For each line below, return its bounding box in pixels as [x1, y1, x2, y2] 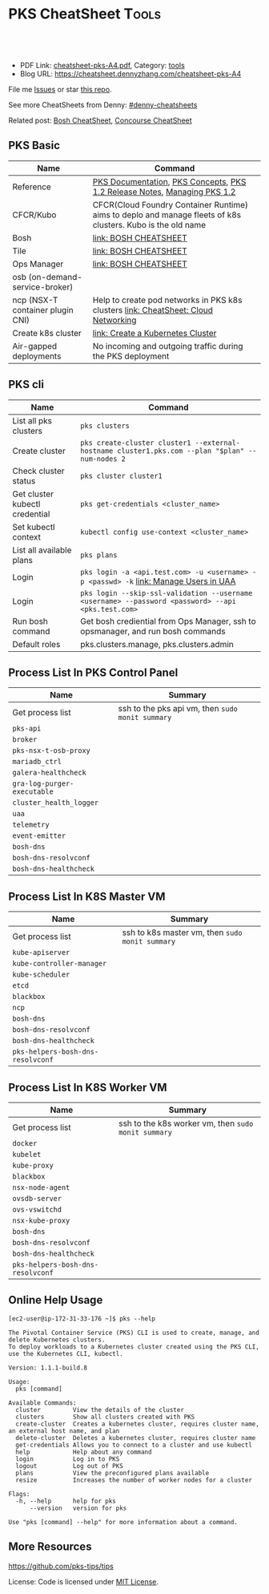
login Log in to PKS [15, 1454, 120, 1463]
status [12, 475, 36, 486]
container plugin [12, 304, 74, 315]
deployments [12, 350, 62, 362]
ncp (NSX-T [12, 294, 58, 305]
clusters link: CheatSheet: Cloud [92, 304, 214, 315]
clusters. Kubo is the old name [92, 219, 207, 230]
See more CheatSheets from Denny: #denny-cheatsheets [8, 99, 198, 109]
